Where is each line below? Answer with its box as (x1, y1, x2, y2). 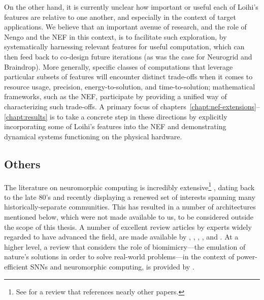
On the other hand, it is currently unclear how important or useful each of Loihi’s (4, 2, 258, 12)
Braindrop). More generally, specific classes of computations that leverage (4, 61, 233, 72)
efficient (4, 261, 28, 272)
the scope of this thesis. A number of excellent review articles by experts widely (4, 221, 252, 232)
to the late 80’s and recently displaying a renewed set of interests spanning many (4, 191, 255, 202)
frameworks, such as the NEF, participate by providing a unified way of (4, 91, 227, 102)
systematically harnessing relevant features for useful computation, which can (4, 41, 245, 52)
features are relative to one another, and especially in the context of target (4, 11, 236, 22)
